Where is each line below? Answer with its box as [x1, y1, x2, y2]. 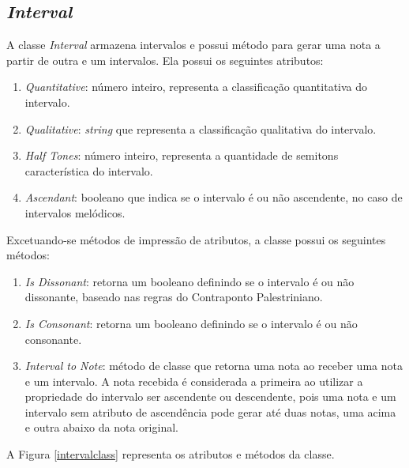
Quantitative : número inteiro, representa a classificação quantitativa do [24, 78, 368, 95]
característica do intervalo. [24, 162, 153, 179]
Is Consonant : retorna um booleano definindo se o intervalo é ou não [24, 315, 358, 331]
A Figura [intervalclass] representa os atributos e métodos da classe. [6, 446, 335, 462]
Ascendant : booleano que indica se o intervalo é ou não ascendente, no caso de [24, 189, 403, 206]
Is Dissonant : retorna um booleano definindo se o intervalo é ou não [24, 273, 355, 289]
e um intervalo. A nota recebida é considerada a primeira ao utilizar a [24, 372, 363, 389]
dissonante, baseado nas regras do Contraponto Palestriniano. [24, 289, 323, 305]
